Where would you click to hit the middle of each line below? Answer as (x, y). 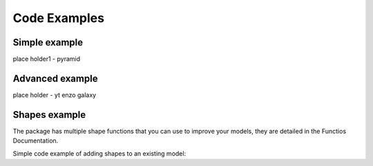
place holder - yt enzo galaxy (55, 95)
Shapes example (49, 115)
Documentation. (36, 141)
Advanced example (55, 78)
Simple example (48, 42)
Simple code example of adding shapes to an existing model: (99, 153)
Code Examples (59, 18)
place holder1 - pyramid (47, 59)
